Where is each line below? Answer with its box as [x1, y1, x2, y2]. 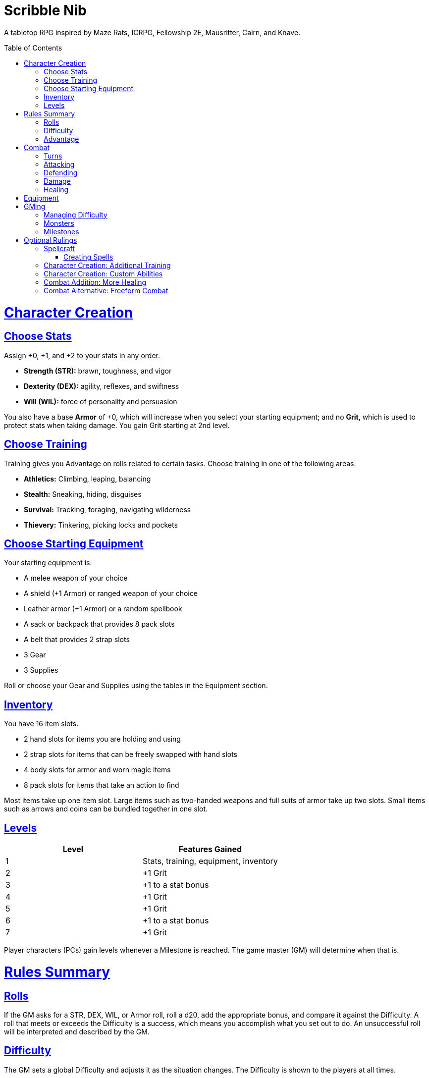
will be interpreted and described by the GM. [4, 1027, 150, 1036]
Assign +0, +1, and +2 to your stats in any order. [4, 351, 161, 360]
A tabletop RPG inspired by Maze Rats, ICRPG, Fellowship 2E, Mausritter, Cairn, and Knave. [4, 28, 301, 37]
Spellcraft [44, 244, 75, 253]
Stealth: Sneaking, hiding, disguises [24, 489, 142, 498]
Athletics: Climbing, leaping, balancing [24, 474, 151, 483]
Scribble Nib [4, 2, 87, 19]
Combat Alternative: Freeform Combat [44, 286, 168, 295]
